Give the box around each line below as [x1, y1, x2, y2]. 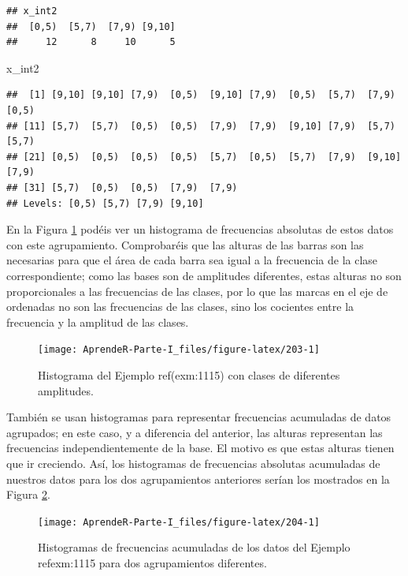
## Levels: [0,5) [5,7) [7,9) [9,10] [6, 197, 204, 209]
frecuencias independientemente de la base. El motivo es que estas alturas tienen [6, 439, 395, 456]
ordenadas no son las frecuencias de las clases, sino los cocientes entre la [6, 298, 354, 315]
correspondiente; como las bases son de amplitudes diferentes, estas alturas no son [6, 267, 402, 283]
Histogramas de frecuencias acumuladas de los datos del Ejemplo [38, 539, 351, 555]
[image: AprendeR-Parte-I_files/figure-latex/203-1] [38, 344, 320, 356]
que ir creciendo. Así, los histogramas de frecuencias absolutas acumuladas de [6, 454, 380, 471]
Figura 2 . [6, 486, 50, 503]
